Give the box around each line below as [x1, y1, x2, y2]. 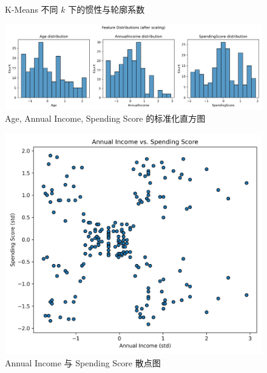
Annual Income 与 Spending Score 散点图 [5, 356, 161, 369]
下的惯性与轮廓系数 [68, 3, 145, 15]
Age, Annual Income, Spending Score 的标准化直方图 [5, 112, 206, 125]
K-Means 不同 [5, 3, 58, 15]
